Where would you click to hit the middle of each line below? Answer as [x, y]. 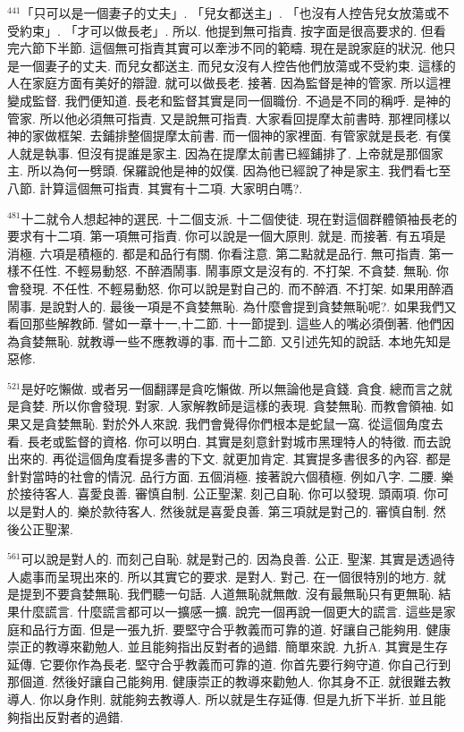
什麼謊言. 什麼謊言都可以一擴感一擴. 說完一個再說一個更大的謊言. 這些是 [231, 611]
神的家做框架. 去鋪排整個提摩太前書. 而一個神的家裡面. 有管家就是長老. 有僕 [229, 136]
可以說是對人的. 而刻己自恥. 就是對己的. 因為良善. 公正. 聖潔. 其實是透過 [232, 559]
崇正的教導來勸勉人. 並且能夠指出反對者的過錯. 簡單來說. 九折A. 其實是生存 [228, 647]
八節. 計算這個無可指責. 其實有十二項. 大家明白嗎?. [155, 187]
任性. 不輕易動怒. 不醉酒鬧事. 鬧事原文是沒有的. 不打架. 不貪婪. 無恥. [232, 271]
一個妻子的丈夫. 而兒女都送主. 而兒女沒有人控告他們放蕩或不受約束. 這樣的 [237, 65]
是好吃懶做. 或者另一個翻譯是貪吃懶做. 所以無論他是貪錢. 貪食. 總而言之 [230, 388]
